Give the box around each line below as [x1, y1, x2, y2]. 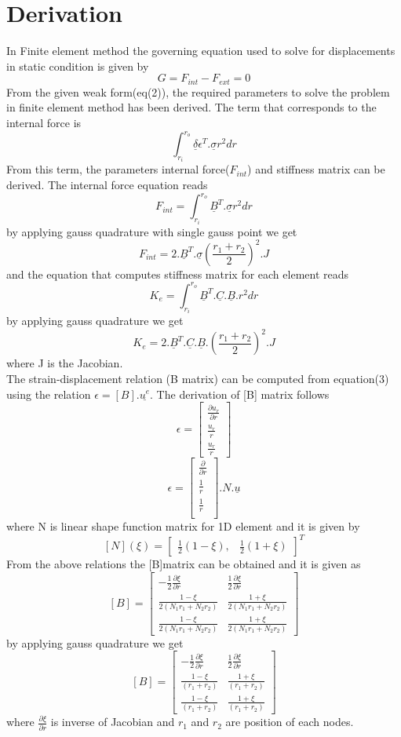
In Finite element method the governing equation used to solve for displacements [6, 42, 396, 59]
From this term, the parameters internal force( [6, 161, 230, 177]
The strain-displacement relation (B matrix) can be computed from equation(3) [6, 370, 389, 386]
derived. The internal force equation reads [6, 177, 208, 193]
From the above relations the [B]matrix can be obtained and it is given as [6, 556, 361, 572]
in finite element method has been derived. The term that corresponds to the [6, 99, 377, 115]
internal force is [6, 114, 82, 130]
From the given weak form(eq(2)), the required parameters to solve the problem [6, 83, 390, 100]
